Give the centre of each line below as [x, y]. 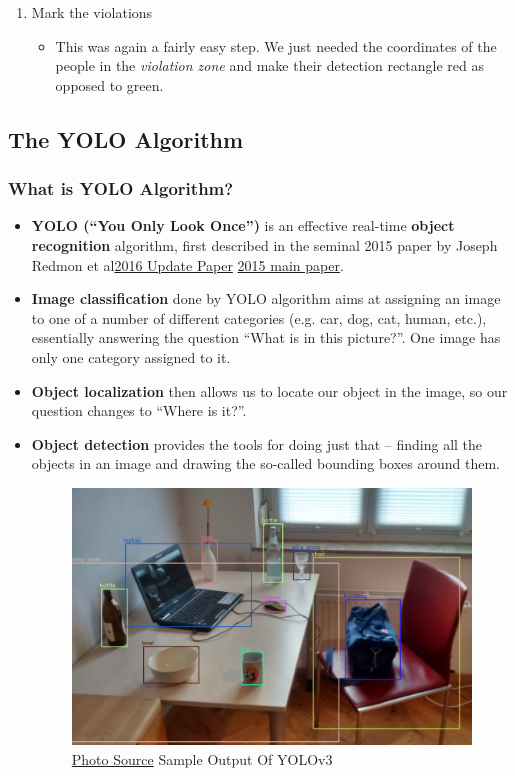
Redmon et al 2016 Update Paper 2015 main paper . [187, 264]
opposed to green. [109, 84]
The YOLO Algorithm [126, 138]
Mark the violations [92, 12]
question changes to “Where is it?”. [139, 410]
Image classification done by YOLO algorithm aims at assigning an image [266, 298]
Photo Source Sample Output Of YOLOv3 [202, 758]
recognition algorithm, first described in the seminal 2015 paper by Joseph [264, 244]
